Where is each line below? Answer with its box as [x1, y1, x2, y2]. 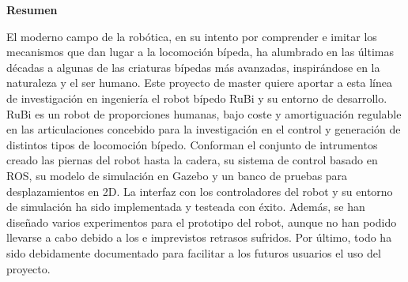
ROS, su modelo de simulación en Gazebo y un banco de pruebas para [6, 167, 348, 183]
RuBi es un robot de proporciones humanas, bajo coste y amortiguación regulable [6, 105, 402, 122]
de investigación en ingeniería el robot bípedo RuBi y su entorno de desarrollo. [6, 89, 387, 106]
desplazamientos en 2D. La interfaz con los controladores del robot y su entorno [6, 182, 393, 199]
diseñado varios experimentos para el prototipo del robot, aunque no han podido [6, 213, 397, 230]
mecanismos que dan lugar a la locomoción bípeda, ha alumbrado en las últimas [6, 43, 394, 60]
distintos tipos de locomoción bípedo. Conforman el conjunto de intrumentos [6, 136, 378, 152]
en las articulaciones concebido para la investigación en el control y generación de [6, 121, 401, 137]
